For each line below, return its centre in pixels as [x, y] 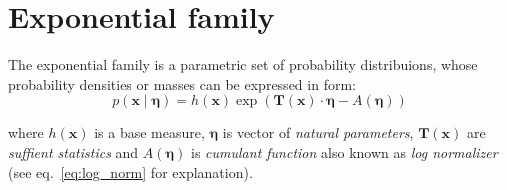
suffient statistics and [73, 151]
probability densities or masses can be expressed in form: [182, 83]
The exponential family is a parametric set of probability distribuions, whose [243, 64]
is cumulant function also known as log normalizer [344, 151]
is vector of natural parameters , [318, 132]
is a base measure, [149, 132]
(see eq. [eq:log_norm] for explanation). [130, 171]
